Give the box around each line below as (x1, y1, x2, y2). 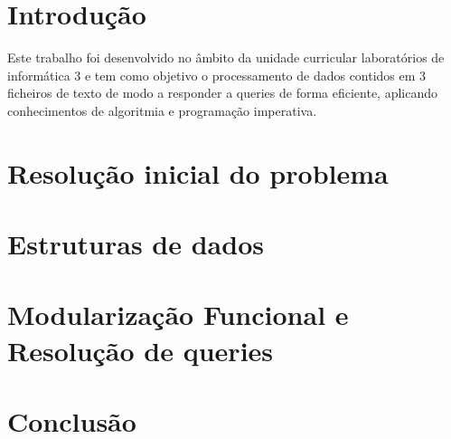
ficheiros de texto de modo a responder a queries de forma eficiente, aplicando (7, 83, 438, 102)
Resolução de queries (7, 331, 274, 368)
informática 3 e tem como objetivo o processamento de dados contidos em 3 (7, 65, 427, 84)
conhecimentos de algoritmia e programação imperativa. (7, 100, 317, 119)
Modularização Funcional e (7, 296, 349, 333)
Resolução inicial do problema (7, 154, 389, 191)
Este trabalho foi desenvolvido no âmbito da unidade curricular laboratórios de (7, 48, 445, 67)
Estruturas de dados (7, 225, 264, 262)
